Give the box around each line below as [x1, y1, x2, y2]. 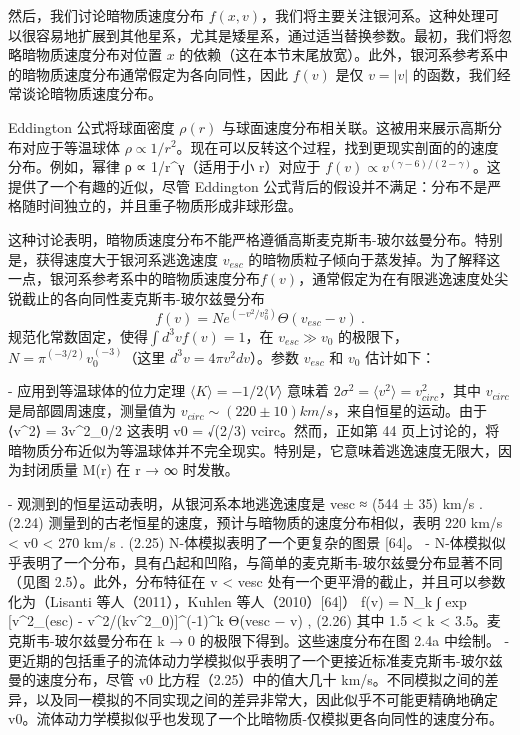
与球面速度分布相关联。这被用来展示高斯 [222, 116, 489, 137]
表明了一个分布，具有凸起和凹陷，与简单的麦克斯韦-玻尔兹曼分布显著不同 [21, 551, 503, 572]
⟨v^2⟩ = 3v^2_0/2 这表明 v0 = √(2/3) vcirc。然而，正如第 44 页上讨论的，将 [8, 419, 500, 440]
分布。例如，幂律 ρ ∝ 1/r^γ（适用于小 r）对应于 [8, 156, 321, 177]
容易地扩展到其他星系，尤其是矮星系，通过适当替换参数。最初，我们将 [35, 24, 498, 45]
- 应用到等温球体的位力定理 [8, 380, 186, 401]
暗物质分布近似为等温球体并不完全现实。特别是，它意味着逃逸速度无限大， [8, 439, 498, 460]
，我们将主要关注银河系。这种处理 [261, 5, 486, 25]
